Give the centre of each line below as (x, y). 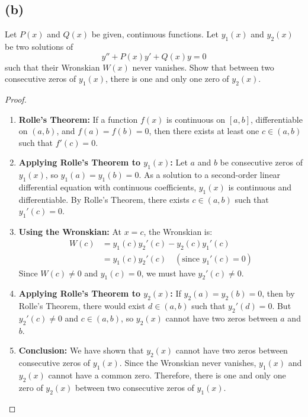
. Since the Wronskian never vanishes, (188, 363)
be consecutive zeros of (261, 162)
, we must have (168, 273)
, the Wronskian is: (178, 232)
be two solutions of (39, 46)
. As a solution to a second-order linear (210, 175)
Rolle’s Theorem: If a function (78, 119)
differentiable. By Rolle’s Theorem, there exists (104, 199)
